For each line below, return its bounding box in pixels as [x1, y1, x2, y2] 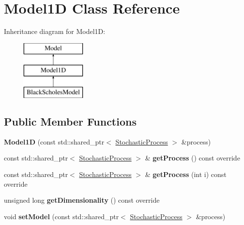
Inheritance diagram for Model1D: [4, 26, 106, 36]
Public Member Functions [4, 114, 137, 129]
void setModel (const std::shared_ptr [4, 211, 119, 221]
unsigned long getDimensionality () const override [4, 195, 160, 205]
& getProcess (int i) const [145, 169, 227, 179]
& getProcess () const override [145, 153, 240, 163]
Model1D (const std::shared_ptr [4, 136, 105, 146]
